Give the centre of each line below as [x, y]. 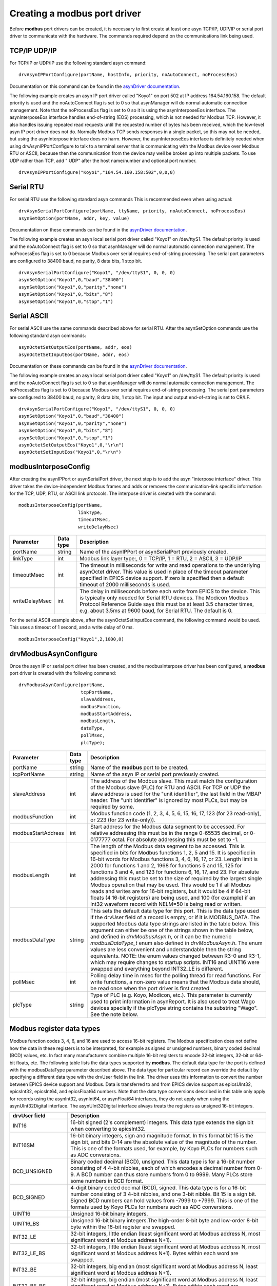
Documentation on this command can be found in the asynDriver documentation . [95, 86]
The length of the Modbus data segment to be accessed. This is [168, 846]
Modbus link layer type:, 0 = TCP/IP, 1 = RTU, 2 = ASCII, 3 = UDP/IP [161, 558]
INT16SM [24, 1146]
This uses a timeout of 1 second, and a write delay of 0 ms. [72, 627]
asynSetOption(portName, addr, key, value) [74, 218]
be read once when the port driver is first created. [151, 988]
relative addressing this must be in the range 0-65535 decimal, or [170, 833]
